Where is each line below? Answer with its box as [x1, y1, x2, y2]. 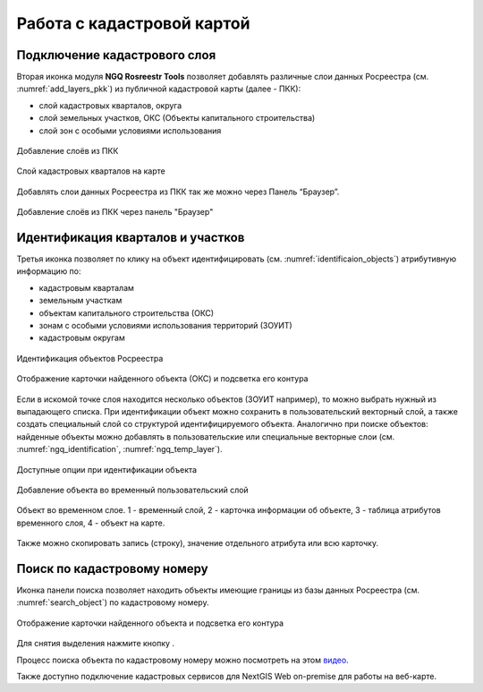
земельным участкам [38, 295, 123, 306]
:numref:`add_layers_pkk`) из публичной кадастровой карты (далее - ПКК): [16, 83, 301, 94]
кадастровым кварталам [38, 282, 134, 293]
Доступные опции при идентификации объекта [16, 464, 197, 474]
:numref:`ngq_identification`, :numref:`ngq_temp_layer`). [16, 444, 223, 455]
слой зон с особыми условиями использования [38, 125, 222, 136]
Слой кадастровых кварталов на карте [16, 166, 165, 176]
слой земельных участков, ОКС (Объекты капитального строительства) [38, 113, 316, 124]
